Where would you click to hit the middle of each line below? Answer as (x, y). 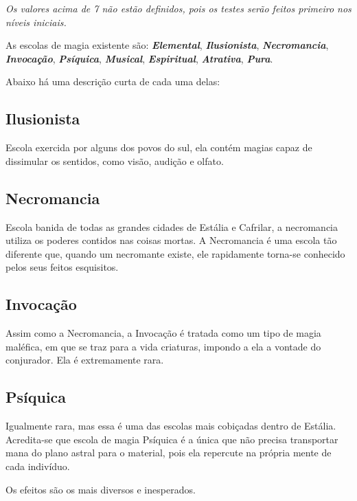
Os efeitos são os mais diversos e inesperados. (101, 489)
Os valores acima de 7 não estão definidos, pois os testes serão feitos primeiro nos (178, 8)
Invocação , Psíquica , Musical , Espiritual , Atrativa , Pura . (139, 58)
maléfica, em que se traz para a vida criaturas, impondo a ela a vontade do (163, 346)
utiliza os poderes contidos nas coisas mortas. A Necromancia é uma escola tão (171, 240)
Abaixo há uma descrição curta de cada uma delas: (113, 81)
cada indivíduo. (38, 466)
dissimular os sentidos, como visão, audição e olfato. (115, 160)
